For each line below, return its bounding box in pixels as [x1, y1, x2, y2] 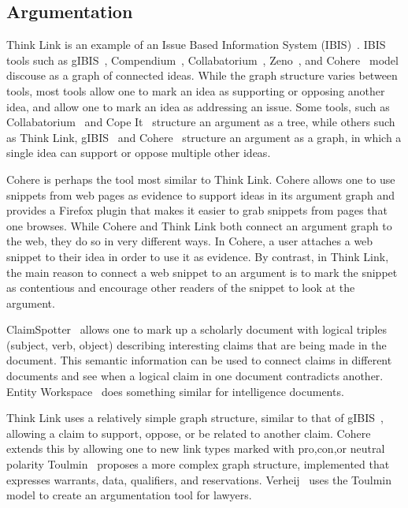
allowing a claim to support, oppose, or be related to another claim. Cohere [6, 424, 371, 441]
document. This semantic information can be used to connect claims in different [6, 352, 392, 368]
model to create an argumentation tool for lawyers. [6, 487, 252, 503]
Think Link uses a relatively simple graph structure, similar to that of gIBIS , [6, 409, 384, 426]
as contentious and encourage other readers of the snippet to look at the [6, 279, 355, 296]
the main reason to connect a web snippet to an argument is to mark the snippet [6, 263, 398, 280]
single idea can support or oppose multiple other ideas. [6, 144, 271, 161]
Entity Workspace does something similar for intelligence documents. [6, 383, 344, 399]
